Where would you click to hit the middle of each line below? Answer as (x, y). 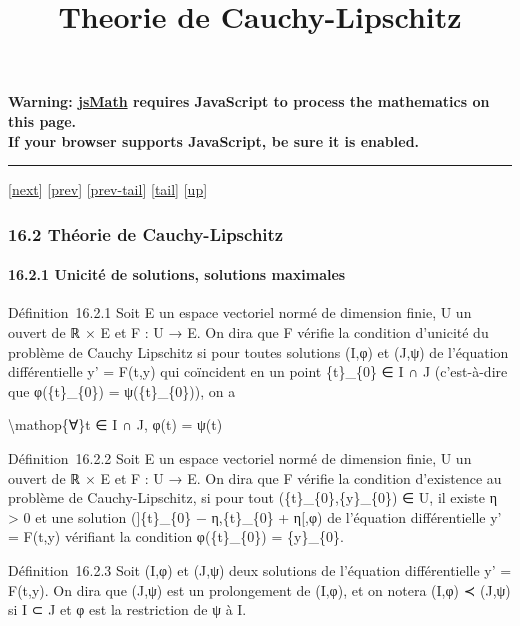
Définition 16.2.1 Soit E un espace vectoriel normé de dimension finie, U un (240, 312)
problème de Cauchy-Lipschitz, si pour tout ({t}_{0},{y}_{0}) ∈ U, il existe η (253, 497)
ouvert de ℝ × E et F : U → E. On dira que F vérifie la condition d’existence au (255, 477)
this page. (42, 120)
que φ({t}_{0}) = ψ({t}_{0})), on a (122, 390)
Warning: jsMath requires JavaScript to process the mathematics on (249, 101)
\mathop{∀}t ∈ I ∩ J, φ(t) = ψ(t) (115, 424)
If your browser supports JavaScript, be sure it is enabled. (214, 140)
